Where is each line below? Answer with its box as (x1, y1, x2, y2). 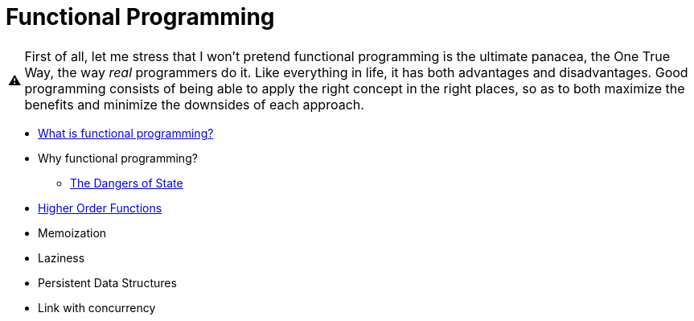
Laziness (38, 250, 85, 265)
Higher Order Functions (38, 200, 162, 215)
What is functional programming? (38, 126, 214, 140)
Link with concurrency (38, 300, 156, 315)
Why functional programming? (38, 150, 198, 165)
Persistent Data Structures (38, 275, 177, 290)
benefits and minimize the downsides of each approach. (24, 96, 364, 113)
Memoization (38, 225, 107, 240)
